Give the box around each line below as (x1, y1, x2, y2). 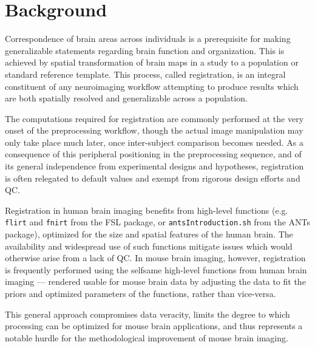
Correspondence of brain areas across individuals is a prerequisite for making (5, 32, 291, 45)
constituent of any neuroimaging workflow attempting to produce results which (5, 80, 299, 92)
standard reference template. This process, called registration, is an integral (5, 67, 286, 80)
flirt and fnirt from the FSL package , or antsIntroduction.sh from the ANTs (5, 216, 310, 228)
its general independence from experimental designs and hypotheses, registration (5, 160, 304, 172)
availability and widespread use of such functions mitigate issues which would (5, 239, 293, 252)
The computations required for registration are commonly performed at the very (5, 112, 304, 125)
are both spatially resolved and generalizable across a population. (5, 92, 248, 104)
